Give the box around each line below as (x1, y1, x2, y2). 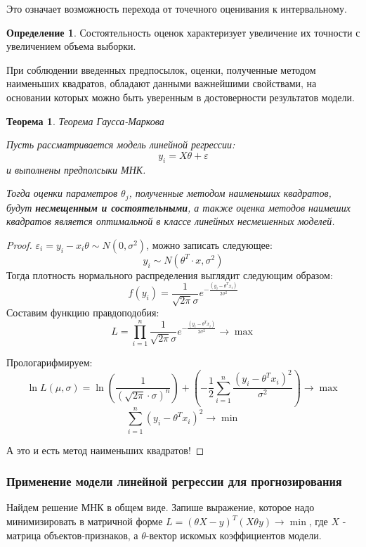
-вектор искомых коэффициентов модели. (145, 527, 322, 542)
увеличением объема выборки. (6, 39, 136, 53)
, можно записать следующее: (146, 237, 273, 252)
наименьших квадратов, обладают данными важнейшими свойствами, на (6, 76, 317, 91)
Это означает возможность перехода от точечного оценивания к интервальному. (6, 1, 347, 15)
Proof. (6, 237, 32, 252)
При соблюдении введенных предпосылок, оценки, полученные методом (6, 62, 316, 77)
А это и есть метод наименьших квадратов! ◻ (6, 442, 204, 457)
